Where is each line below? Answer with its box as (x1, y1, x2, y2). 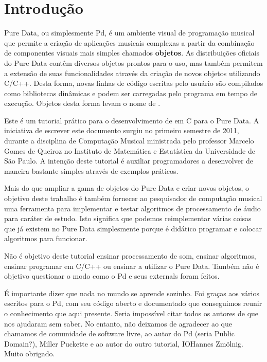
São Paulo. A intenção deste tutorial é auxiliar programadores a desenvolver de (4, 155, 254, 166)
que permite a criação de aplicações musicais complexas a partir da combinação (4, 37, 255, 48)
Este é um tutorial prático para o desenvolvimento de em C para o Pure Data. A (4, 115, 259, 125)
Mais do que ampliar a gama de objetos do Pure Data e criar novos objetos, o (4, 183, 250, 193)
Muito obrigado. (4, 348, 55, 359)
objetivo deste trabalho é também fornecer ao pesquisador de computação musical (4, 193, 262, 204)
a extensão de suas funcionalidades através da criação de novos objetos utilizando (4, 67, 260, 78)
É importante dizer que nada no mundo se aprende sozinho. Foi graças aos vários (4, 287, 260, 298)
